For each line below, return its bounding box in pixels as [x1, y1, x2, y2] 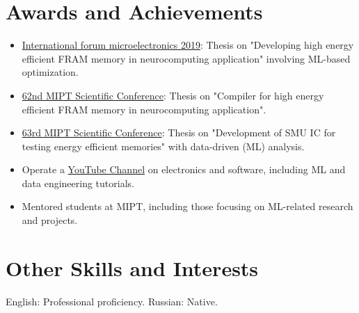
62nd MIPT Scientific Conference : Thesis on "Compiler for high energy [22, 88, 324, 102]
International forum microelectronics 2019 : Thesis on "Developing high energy [22, 38, 354, 52]
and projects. [22, 213, 78, 227]
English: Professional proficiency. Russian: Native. [6, 294, 218, 308]
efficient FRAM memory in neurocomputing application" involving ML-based [22, 51, 351, 65]
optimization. [22, 65, 79, 79]
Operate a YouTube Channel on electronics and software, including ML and [22, 162, 346, 177]
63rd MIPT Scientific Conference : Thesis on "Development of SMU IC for [22, 125, 336, 140]
